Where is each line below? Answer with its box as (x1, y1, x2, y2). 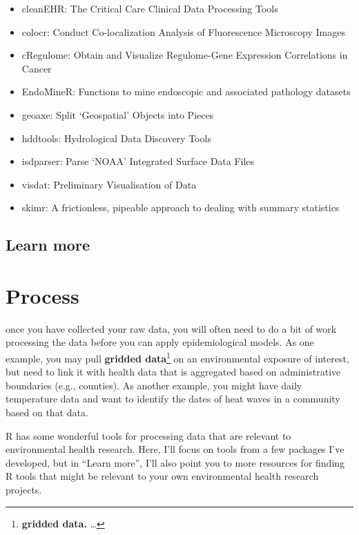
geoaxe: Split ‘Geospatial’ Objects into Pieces (21, 107, 214, 121)
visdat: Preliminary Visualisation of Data (21, 177, 197, 191)
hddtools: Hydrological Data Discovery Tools (21, 130, 211, 145)
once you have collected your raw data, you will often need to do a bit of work (6, 321, 337, 335)
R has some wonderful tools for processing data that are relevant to (6, 428, 291, 442)
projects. (6, 483, 42, 497)
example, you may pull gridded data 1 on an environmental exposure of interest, (6, 349, 349, 365)
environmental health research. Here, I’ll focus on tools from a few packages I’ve (6, 442, 345, 456)
